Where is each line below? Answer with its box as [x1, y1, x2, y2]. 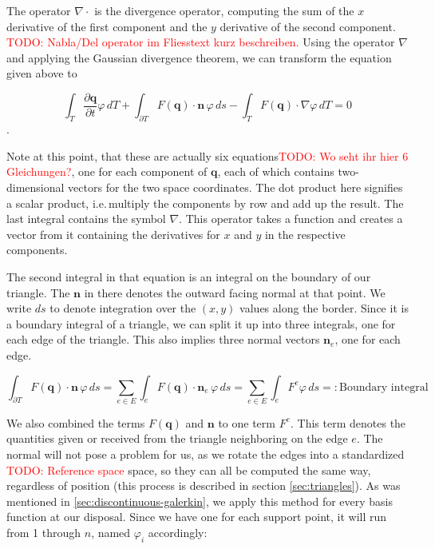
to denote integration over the [49, 300, 196, 316]
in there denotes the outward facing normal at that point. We [84, 284, 386, 300]
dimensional [6, 179, 65, 196]
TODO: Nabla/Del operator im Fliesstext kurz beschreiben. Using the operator [6, 34, 395, 50]
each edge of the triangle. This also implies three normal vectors [6, 331, 320, 348]
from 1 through [6, 524, 81, 541]
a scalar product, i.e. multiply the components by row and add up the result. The [6, 194, 404, 211]
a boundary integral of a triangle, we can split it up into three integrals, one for [6, 315, 396, 332]
